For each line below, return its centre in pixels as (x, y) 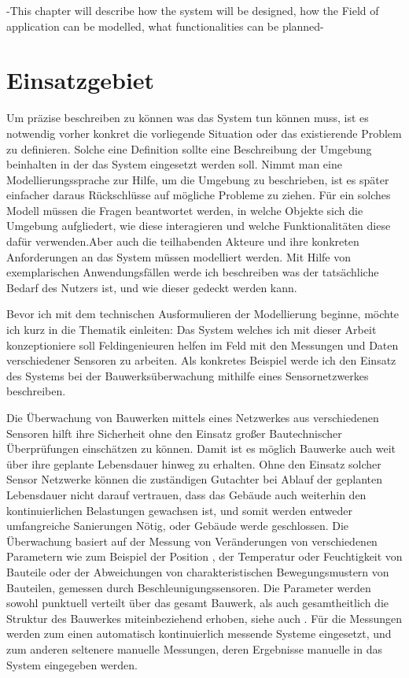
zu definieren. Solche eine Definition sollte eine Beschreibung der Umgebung (189, 148)
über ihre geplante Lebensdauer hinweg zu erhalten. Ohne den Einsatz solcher (194, 463)
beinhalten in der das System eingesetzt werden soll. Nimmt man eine (174, 164)
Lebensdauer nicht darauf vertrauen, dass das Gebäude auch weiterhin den (186, 494)
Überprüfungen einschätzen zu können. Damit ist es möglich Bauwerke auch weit (201, 448)
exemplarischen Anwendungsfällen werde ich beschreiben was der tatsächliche (193, 272)
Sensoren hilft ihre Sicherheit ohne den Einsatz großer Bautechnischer (174, 433)
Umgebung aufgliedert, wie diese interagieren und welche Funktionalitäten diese (199, 226)
